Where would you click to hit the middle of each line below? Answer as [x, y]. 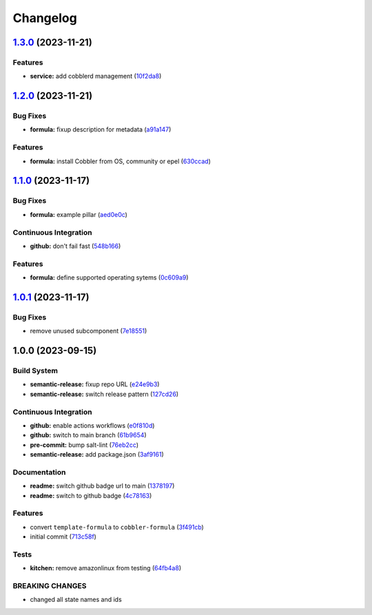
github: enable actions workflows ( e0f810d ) [92, 425]
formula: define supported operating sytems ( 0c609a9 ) [109, 278]
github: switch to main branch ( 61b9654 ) [89, 435]
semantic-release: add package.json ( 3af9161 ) [97, 455]
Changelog [45, 18]
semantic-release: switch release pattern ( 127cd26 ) [104, 394]
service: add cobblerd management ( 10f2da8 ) [96, 76]
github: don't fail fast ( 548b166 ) [75, 246]
